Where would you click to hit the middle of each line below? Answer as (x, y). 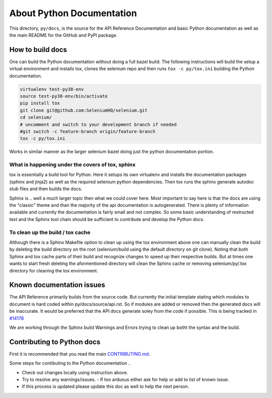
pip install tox (40, 103)
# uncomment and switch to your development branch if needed (98, 124)
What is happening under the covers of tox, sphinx (73, 165)
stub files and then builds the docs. (46, 189)
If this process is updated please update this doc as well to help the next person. (106, 386)
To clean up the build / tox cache (50, 232)
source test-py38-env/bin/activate (64, 96)
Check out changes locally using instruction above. (75, 372)
